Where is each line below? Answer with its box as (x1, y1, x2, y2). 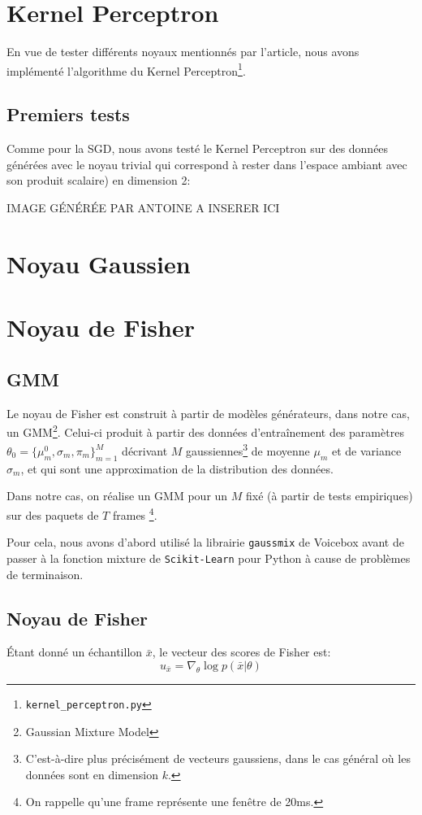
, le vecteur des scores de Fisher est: (152, 643, 331, 660)
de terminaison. (6, 565, 84, 582)
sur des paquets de (6, 506, 99, 523)
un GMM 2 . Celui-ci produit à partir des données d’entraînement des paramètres (6, 421, 404, 440)
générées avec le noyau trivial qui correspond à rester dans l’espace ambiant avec (6, 155, 407, 172)
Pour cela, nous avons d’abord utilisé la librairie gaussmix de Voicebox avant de (6, 534, 404, 551)
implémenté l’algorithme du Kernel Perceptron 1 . (6, 59, 246, 79)
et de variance (331, 442, 402, 459)
